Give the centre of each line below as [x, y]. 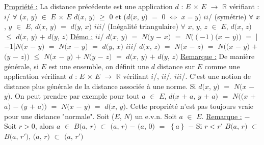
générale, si [21, 66]
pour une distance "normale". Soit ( [59, 116]
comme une [222, 66]
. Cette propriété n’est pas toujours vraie [189, 106]
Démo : [82, 36]
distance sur [176, 66]
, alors [45, 126]
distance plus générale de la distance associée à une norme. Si [100, 86]
